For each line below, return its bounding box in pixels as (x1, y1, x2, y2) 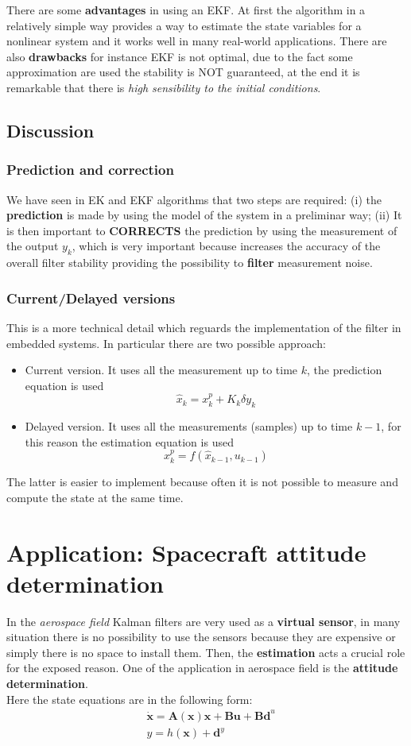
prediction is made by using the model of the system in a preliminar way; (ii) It (6, 207, 402, 223)
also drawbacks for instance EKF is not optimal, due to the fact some (6, 48, 353, 64)
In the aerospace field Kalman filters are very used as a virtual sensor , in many (6, 613, 401, 629)
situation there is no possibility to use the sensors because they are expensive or (6, 628, 396, 645)
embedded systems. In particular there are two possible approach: (6, 334, 326, 351)
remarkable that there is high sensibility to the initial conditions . (6, 79, 321, 95)
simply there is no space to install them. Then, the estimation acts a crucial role (6, 644, 405, 660)
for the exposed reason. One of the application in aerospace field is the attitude (6, 659, 398, 676)
